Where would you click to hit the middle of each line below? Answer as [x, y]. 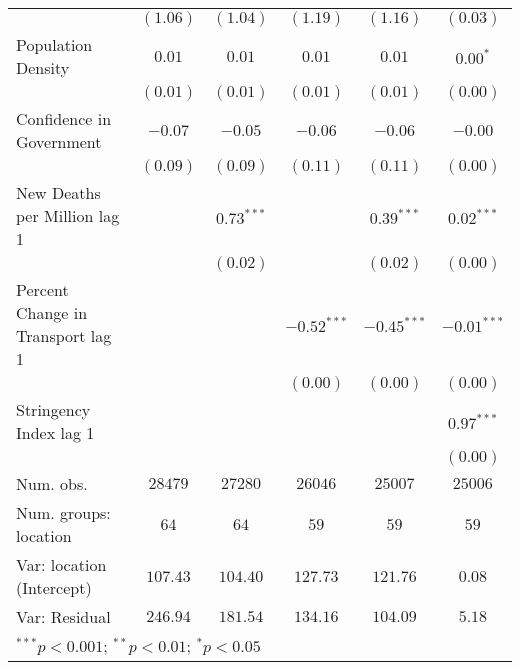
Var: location [61, 564]
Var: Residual [63, 616]
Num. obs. [52, 483]
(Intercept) [54, 587]
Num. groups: [63, 512]
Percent [42, 289]
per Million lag [68, 215]
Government [59, 141]
